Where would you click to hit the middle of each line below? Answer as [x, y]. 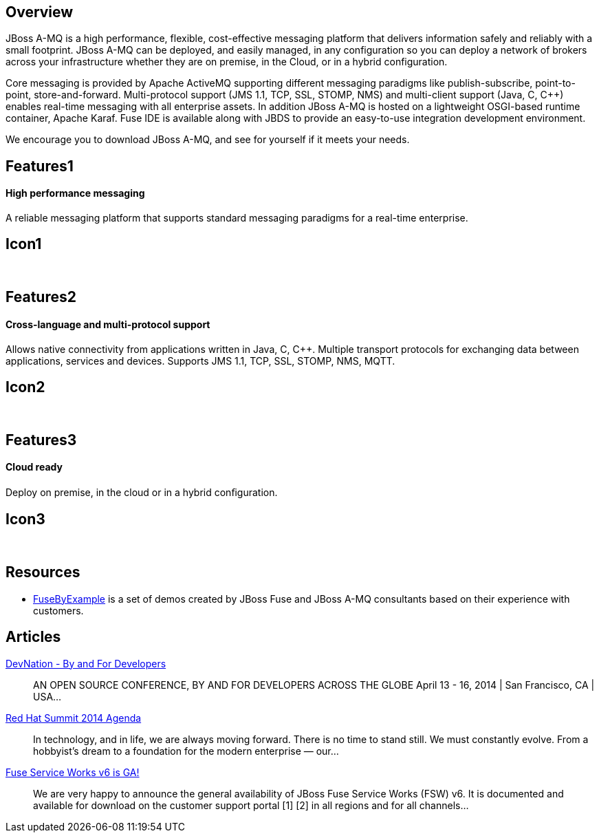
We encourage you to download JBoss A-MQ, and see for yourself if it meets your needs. [208, 140]
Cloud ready [34, 467]
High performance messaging [75, 193]
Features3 [41, 440]
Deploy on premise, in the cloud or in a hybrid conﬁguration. [142, 493]
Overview [40, 12]
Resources [43, 572]
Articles [33, 637]
